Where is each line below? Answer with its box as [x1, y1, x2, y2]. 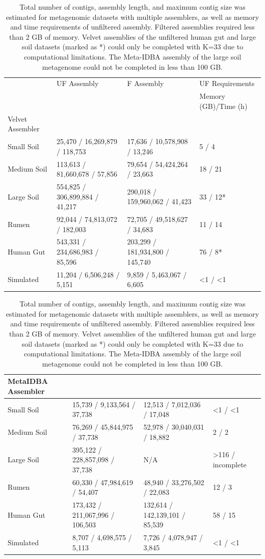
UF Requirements [199, 78, 255, 89]
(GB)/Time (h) [199, 100, 248, 111]
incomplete [213, 459, 247, 470]
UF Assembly [56, 78, 99, 89]
